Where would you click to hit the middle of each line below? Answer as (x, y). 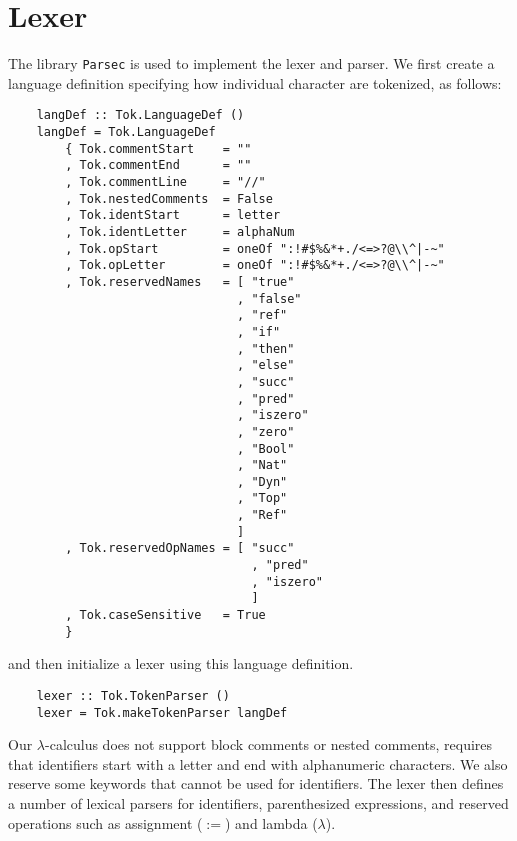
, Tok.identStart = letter (173, 215)
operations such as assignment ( (105, 822)
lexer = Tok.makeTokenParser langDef (162, 712)
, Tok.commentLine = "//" (165, 182)
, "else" (266, 365)
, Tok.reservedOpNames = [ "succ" (180, 548)
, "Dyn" (262, 481)
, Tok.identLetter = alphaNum (180, 231)
